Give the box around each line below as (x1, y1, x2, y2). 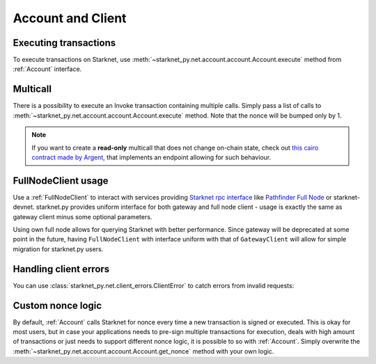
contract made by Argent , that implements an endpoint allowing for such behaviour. (31, 153, 272, 161)
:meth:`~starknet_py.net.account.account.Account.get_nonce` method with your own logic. (13, 347, 274, 355)
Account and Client (13, 10, 127, 26)
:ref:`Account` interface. (13, 65, 82, 73)
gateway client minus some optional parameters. (13, 212, 152, 221)
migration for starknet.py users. (13, 244, 104, 253)
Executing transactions (13, 37, 116, 49)
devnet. (13, 203, 35, 212)
